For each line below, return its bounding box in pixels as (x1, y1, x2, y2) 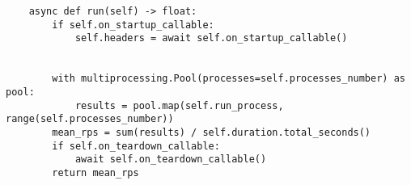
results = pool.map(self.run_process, (74, 99, 284, 111)
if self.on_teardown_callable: (52, 140, 220, 152)
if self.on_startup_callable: (52, 19, 214, 31)
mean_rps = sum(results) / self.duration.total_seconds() (52, 126, 371, 138)
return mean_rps (52, 166, 139, 179)
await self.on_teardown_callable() (74, 153, 267, 166)
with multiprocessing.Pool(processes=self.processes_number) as (52, 73, 405, 85)
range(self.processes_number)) (6, 113, 174, 125)
